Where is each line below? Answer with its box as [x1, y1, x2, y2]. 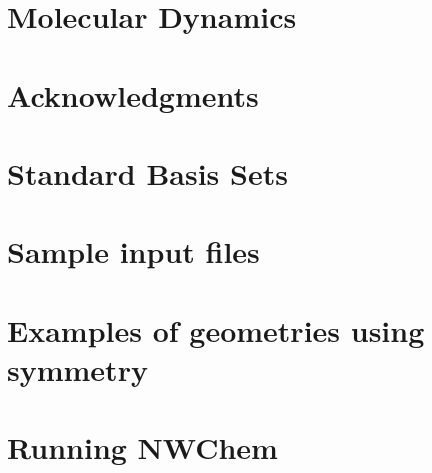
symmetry [7, 348, 148, 389]
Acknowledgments [7, 74, 259, 115]
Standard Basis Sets [7, 152, 288, 193]
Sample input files [7, 231, 260, 272]
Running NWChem [7, 427, 278, 468]
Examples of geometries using [7, 309, 425, 350]
